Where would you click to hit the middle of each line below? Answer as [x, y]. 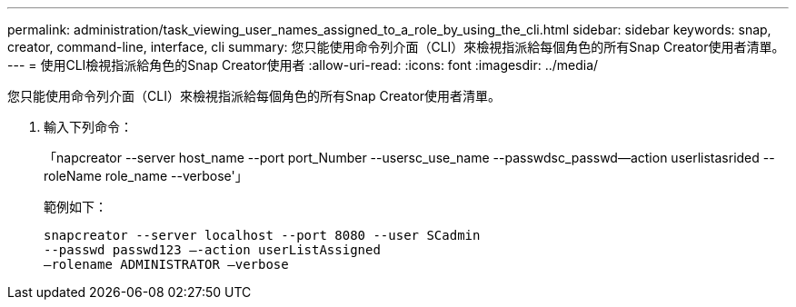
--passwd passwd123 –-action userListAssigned [212, 250]
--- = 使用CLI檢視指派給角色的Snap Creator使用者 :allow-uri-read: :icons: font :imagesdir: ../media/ [303, 65]
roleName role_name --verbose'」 [146, 176]
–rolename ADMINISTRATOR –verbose [166, 264]
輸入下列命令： [88, 127]
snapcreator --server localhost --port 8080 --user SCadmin [262, 235]
